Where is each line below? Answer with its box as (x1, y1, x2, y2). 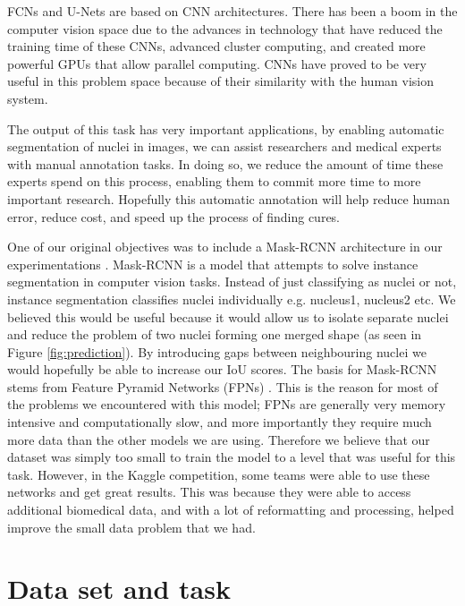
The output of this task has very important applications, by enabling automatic (7, 119, 444, 138)
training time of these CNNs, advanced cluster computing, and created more (7, 37, 426, 55)
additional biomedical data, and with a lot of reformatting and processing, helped (7, 500, 454, 519)
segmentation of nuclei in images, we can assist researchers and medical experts (7, 137, 442, 156)
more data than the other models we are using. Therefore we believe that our (7, 430, 430, 448)
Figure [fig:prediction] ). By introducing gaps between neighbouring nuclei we (7, 342, 427, 361)
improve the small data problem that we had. (7, 517, 256, 536)
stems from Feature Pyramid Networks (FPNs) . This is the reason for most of (7, 377, 438, 396)
